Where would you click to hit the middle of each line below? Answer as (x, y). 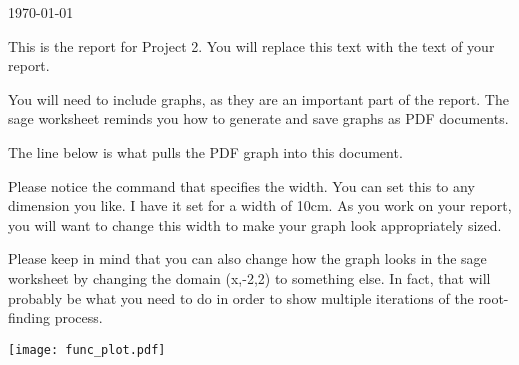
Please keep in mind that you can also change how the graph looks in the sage (247, 258)
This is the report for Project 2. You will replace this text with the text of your (251, 45)
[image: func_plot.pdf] (87, 349)
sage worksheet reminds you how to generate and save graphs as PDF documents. (258, 118)
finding (29, 317)
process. (78, 317)
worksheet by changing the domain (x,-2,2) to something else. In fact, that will (249, 277)
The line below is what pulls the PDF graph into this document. (205, 151)
